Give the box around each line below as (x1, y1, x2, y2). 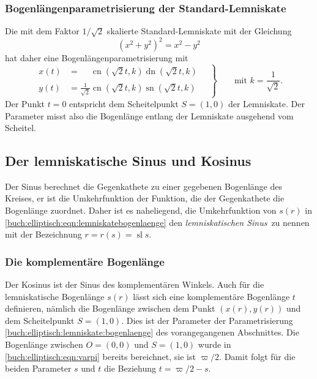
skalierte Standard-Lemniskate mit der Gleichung (106, 24, 292, 37)
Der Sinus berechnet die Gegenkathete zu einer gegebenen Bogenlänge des (5, 179, 282, 192)
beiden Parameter (5, 362, 72, 375)
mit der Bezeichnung (5, 228, 82, 241)
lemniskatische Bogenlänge (5, 290, 105, 302)
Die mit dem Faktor (5, 24, 80, 37)
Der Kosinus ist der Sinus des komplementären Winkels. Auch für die (5, 278, 264, 291)
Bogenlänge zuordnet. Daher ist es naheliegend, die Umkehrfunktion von (5, 204, 277, 217)
